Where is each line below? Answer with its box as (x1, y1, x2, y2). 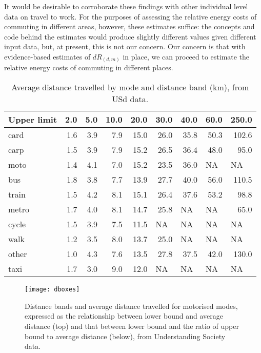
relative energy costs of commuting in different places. (4, 62, 173, 73)
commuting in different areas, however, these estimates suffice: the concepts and (4, 21, 255, 32)
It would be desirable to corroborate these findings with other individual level (4, 1, 248, 11)
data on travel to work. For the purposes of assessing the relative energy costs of (4, 11, 257, 22)
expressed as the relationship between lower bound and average (25, 310, 224, 321)
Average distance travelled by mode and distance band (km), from (11, 81, 249, 93)
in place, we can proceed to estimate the (123, 51, 250, 62)
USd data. (112, 93, 149, 105)
